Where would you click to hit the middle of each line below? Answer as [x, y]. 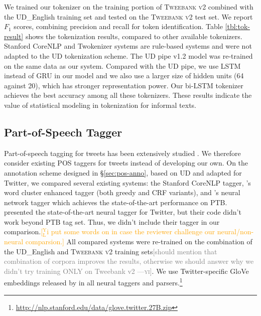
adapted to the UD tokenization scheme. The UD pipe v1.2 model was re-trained [128, 55]
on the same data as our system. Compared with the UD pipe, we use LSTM [122, 65]
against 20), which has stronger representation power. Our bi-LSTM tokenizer [124, 85]
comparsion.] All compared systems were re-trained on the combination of [139, 242]
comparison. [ [24, 231]
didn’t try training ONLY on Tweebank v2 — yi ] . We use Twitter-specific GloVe [126, 271]
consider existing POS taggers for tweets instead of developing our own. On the [126, 163]
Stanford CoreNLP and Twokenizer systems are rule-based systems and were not [128, 46]
